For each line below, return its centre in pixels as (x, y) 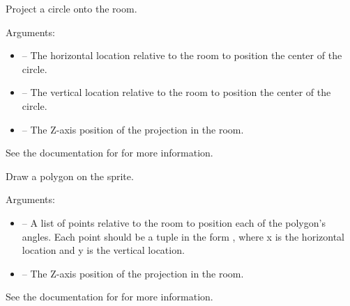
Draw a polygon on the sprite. (70, 176)
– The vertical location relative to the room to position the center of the (176, 92)
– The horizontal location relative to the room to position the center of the (182, 55)
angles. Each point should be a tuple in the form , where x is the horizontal (183, 236)
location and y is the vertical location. (103, 250)
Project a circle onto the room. (71, 8)
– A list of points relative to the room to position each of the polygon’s (174, 222)
